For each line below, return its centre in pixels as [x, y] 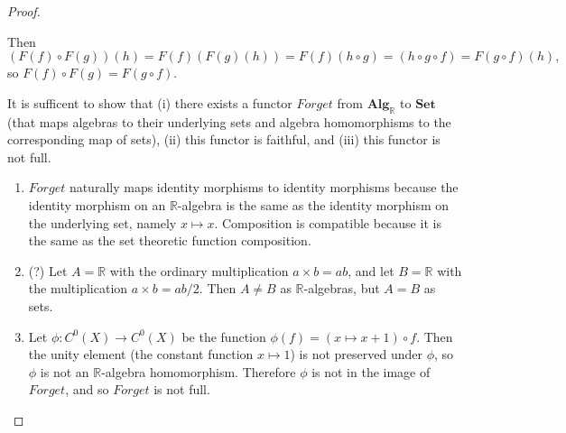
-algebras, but [342, 288]
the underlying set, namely [102, 222]
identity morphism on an [97, 204]
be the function [224, 336]
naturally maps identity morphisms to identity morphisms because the [264, 187]
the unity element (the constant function [141, 354]
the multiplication [78, 288]
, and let [371, 270]
